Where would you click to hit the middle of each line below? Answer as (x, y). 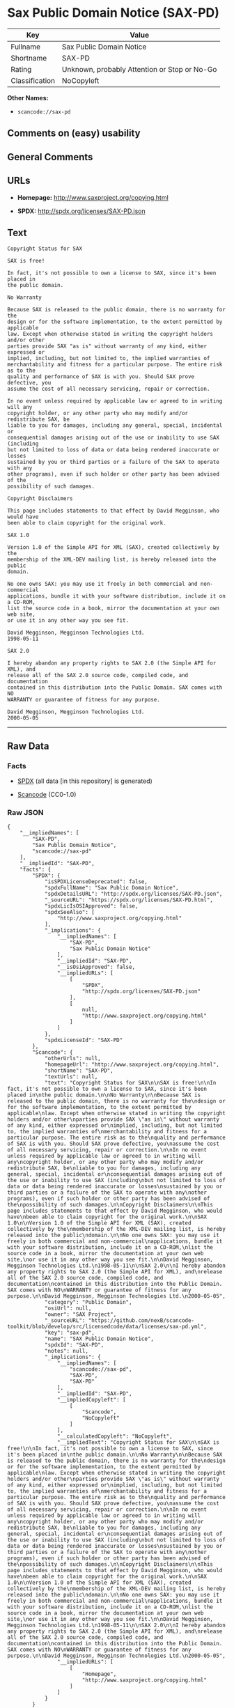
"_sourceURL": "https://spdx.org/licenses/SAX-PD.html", (129, 900)
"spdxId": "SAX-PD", (74, 1345)
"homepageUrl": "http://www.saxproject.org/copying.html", (132, 1065)
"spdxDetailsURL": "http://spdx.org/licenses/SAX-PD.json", (133, 894)
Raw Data (29, 746)
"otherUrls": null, (72, 1059)
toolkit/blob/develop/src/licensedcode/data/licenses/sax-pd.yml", (107, 1327)
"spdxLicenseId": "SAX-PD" (84, 1040)
